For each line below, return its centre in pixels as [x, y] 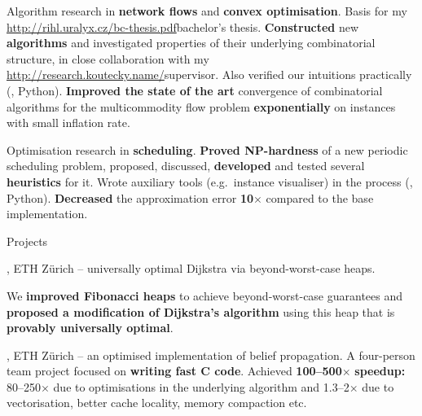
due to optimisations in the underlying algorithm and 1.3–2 [201, 386]
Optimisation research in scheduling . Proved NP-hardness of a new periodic [207, 149]
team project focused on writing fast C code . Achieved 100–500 [174, 371]
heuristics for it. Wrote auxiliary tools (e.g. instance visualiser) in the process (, [210, 181]
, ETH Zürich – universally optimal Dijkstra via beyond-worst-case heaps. [191, 268]
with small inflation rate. [68, 123]
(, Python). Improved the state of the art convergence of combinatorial [195, 90]
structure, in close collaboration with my [108, 58]
